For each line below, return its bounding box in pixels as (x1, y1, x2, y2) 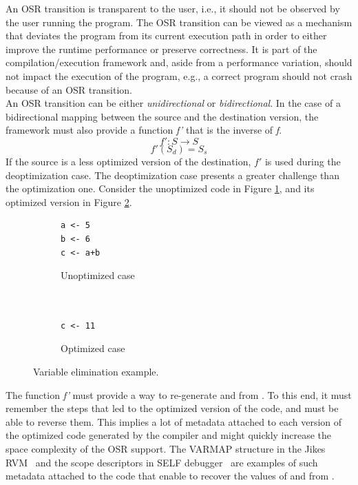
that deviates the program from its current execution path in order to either (6, 28, 327, 43)
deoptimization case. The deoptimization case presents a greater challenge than (6, 167, 339, 182)
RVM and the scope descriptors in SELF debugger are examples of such (6, 455, 318, 469)
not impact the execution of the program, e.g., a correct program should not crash (6, 68, 352, 83)
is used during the (264, 154, 341, 168)
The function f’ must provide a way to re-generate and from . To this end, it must (6, 387, 352, 402)
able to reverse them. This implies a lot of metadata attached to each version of (6, 414, 342, 429)
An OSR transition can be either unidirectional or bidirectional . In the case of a (6, 96, 341, 110)
